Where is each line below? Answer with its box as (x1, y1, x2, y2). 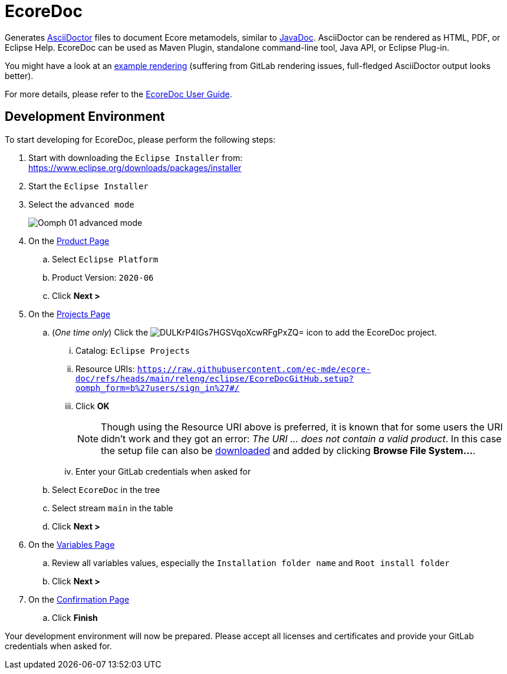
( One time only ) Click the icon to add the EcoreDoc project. (52, 327, 437, 337)
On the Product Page (28, 235, 110, 246)
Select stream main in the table (52, 502, 173, 513)
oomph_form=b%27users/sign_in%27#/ (75, 383, 240, 393)
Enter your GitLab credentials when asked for (75, 466, 251, 476)
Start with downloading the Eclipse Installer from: (28, 152, 243, 163)
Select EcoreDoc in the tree (52, 484, 160, 495)
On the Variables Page (28, 539, 115, 550)
